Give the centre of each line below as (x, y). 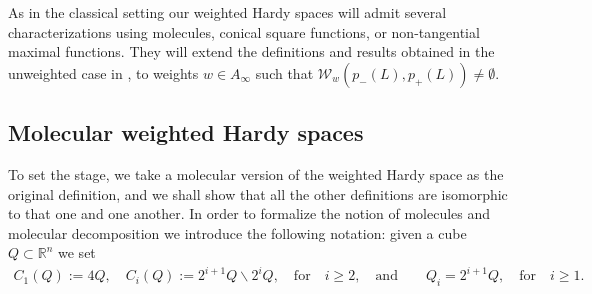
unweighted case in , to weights (103, 72)
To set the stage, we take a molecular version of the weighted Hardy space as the (256, 173)
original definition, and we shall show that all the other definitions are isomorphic (258, 193)
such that (284, 72)
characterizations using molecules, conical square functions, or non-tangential (244, 31)
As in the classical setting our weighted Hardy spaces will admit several (227, 12)
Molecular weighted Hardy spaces (186, 132)
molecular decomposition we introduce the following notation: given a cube (237, 232)
